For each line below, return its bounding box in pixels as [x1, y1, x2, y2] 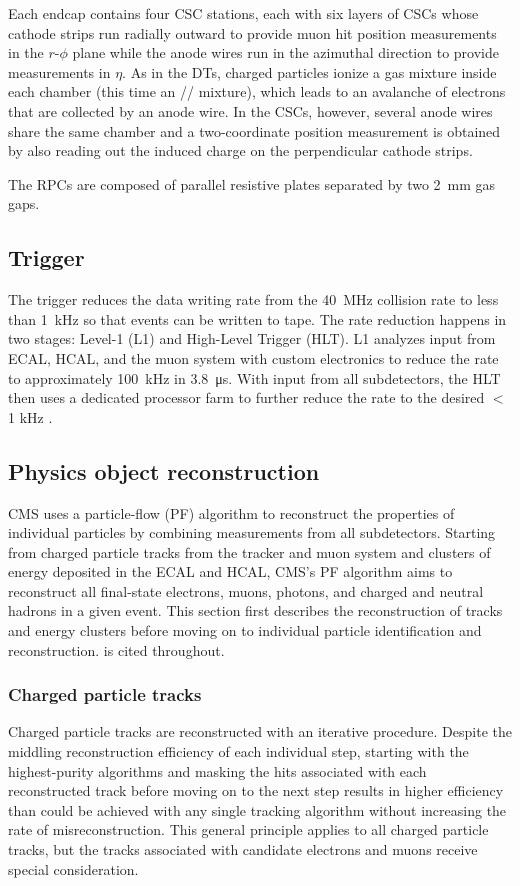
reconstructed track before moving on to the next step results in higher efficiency [8, 780, 504, 801]
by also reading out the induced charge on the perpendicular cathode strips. [8, 140, 473, 161]
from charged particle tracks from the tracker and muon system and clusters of [8, 541, 491, 562]
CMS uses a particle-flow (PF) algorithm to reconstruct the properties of [8, 502, 455, 523]
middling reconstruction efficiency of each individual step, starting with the [8, 741, 469, 762]
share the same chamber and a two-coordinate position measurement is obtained [8, 120, 501, 141]
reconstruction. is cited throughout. [8, 639, 225, 660]
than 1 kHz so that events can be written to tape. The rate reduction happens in [8, 308, 507, 329]
